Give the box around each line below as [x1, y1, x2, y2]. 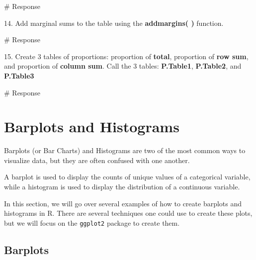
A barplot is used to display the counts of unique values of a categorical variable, [4, 172, 251, 182]
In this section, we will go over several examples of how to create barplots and [4, 198, 242, 208]
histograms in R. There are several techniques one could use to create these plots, [4, 208, 253, 218]
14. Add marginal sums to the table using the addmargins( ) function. [4, 17, 224, 28]
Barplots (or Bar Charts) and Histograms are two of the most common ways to [4, 145, 246, 156]
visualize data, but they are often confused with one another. [4, 155, 190, 165]
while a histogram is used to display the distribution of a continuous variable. [4, 181, 240, 192]
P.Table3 [4, 70, 34, 81]
